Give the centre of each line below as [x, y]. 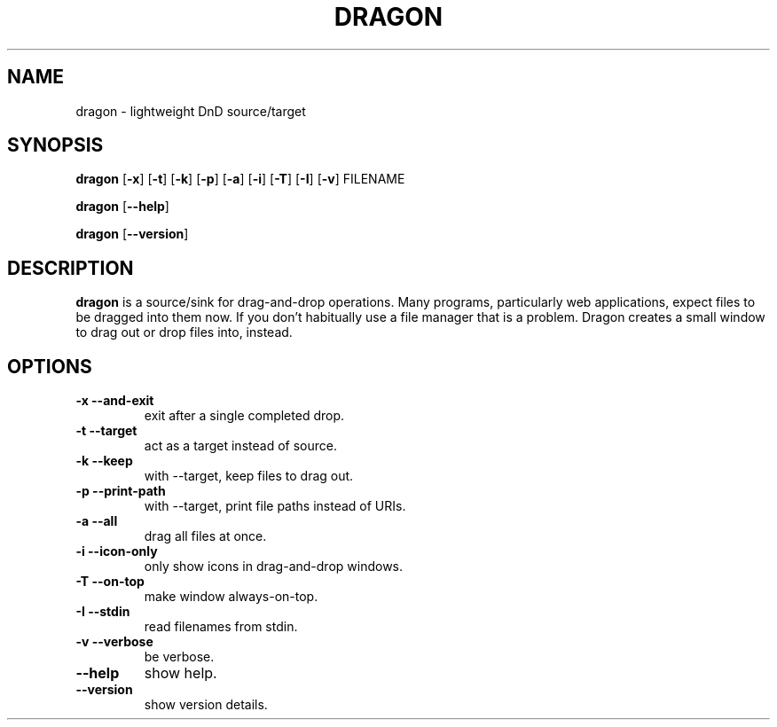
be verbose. [179, 657]
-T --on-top [110, 582]
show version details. [206, 705]
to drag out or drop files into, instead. [184, 332]
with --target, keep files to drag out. [249, 476]
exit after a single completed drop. [244, 416]
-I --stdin [103, 612]
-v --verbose [114, 642]
